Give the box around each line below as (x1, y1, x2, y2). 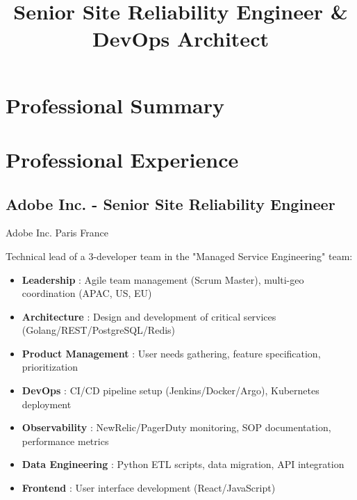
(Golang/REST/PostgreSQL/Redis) (22, 323, 176, 337)
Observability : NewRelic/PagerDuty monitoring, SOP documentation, (22, 420, 331, 435)
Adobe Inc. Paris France (6, 225, 108, 240)
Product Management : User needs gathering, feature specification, (22, 346, 321, 360)
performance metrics (22, 433, 109, 448)
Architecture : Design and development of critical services (22, 309, 276, 323)
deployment (22, 396, 72, 411)
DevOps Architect (92, 24, 269, 53)
